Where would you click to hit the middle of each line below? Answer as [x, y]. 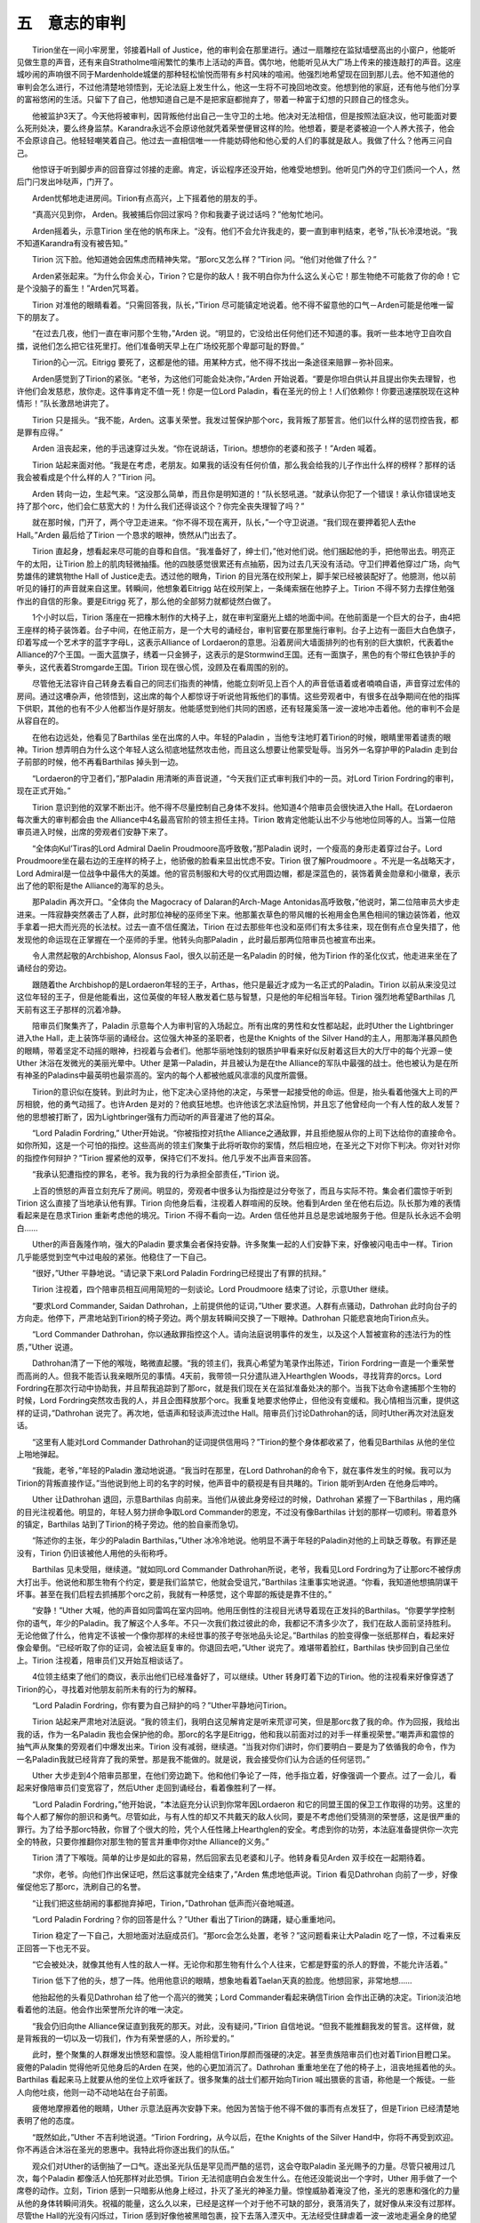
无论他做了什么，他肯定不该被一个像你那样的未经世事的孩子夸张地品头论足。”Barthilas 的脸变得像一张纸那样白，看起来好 [236, 1635]
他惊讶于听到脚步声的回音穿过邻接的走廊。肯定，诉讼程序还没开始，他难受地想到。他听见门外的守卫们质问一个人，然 [246, 170]
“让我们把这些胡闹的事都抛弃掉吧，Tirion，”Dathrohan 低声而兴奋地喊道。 [165, 1903]
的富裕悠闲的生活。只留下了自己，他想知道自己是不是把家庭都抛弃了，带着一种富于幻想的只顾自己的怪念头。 [215, 100]
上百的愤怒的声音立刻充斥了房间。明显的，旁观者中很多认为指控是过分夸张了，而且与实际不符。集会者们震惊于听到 [242, 1191]
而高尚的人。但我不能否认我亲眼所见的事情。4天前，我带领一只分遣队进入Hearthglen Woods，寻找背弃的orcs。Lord [229, 1376]
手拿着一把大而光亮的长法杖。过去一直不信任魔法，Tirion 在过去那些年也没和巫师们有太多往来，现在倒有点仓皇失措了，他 [238, 927]
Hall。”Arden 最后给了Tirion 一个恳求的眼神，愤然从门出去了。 [129, 534]
